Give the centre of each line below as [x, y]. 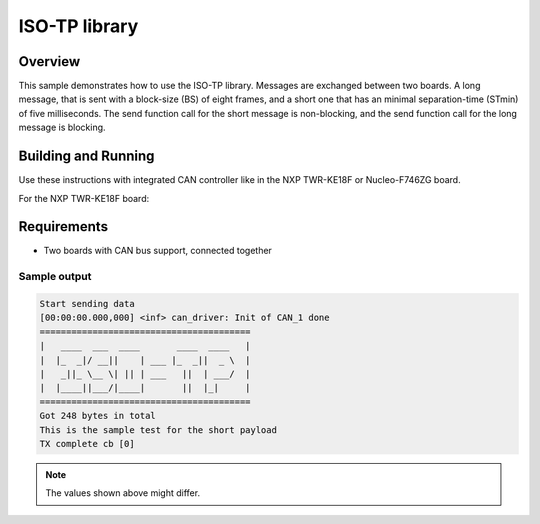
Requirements [63, 226]
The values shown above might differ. [122, 493]
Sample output [55, 277]
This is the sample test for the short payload [158, 429]
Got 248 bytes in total [98, 416]
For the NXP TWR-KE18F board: [84, 198]
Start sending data [87, 303]
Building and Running [86, 156]
